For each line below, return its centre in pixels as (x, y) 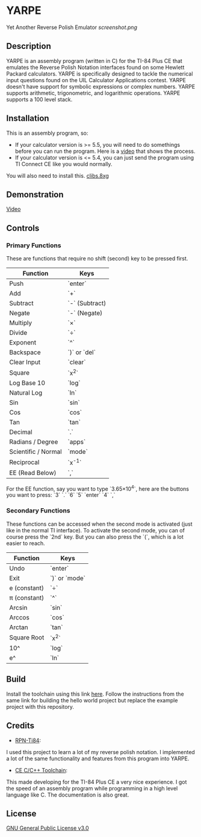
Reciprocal (24, 462)
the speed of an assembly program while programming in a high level (92, 788)
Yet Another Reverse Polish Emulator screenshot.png (72, 27)
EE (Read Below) (33, 473)
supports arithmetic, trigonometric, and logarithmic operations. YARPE (93, 93)
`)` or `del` (82, 352)
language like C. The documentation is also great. (68, 795)
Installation (28, 118)
